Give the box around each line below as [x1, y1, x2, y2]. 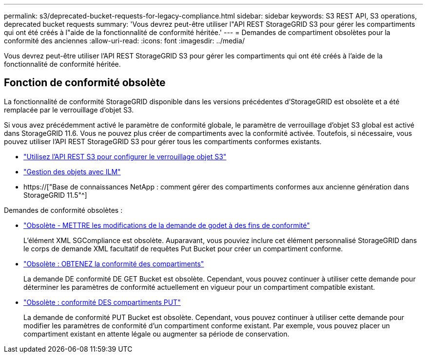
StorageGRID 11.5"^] [23, 190, 87, 199]
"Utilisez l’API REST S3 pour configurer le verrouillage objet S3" [23, 152, 227, 161]
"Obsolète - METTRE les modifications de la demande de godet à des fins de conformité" [23, 221, 310, 229]
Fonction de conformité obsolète [4, 76, 166, 89]
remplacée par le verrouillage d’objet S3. [4, 105, 134, 114]
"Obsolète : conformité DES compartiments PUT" [23, 298, 181, 306]
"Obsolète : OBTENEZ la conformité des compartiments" [23, 259, 204, 268]
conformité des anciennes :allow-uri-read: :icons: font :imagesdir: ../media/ [4, 37, 245, 45]
